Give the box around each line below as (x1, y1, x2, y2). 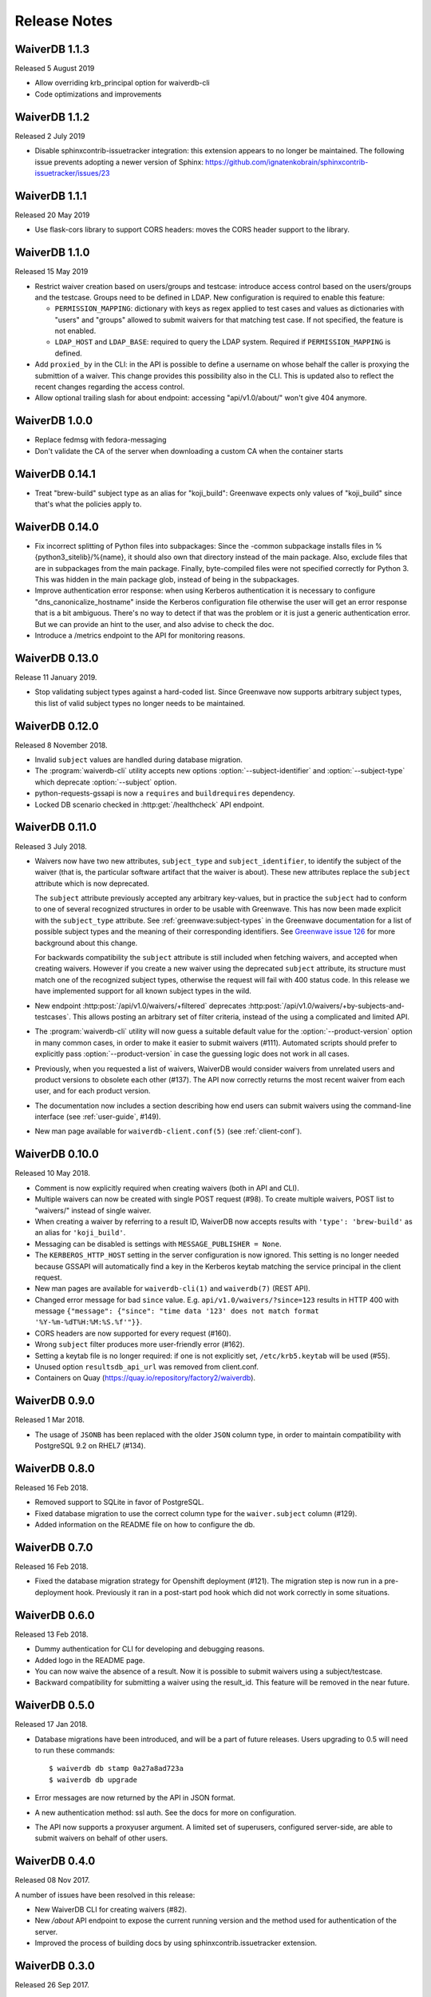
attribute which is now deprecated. (34, 879, 149, 888)
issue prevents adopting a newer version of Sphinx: (34, 157, 204, 167)
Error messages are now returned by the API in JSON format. (34, 1793, 235, 1803)
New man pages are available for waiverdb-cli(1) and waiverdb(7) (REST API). (34, 1284, 310, 1293)
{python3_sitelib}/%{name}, (34, 552, 127, 562)
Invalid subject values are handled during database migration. (34, 755, 243, 764)
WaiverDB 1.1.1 (14, 189, 87, 203)
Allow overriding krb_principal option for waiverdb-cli (34, 78, 211, 88)
